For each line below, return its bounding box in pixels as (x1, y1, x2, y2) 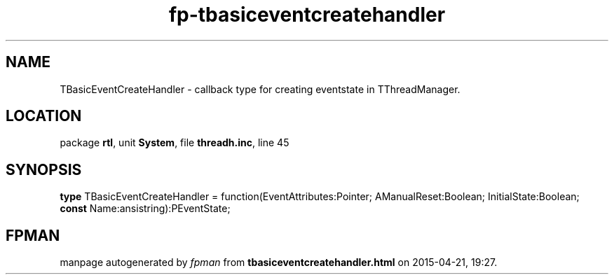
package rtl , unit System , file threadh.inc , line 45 (60, 136, 289, 149)
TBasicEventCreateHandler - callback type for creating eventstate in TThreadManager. (60, 83, 460, 95)
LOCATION (6, 107, 82, 125)
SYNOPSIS (6, 160, 82, 178)
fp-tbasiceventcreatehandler (168, 3, 446, 27)
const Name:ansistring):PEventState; (60, 202, 231, 215)
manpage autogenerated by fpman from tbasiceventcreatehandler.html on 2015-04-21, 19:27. (60, 256, 498, 269)
